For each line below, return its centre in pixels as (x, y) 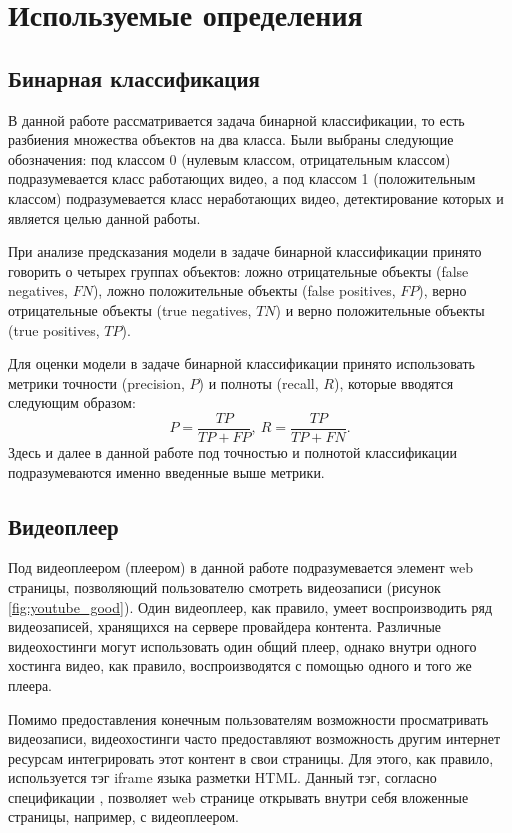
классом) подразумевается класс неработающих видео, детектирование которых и (256, 197)
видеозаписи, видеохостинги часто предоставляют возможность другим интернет (254, 738)
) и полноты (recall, (258, 382)
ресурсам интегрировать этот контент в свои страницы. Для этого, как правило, (251, 757)
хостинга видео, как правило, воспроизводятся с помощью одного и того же (240, 665)
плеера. (30, 684)
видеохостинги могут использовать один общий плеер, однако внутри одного (242, 645)
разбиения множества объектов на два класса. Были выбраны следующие (231, 139)
